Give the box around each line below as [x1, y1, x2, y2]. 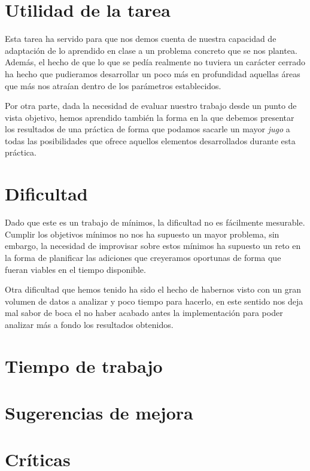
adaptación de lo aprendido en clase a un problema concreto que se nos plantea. [5, 44, 297, 56]
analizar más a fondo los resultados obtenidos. [5, 318, 174, 330]
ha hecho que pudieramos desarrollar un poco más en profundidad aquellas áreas [5, 67, 300, 80]
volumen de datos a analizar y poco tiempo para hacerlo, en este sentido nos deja [5, 294, 303, 307]
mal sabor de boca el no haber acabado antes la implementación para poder [5, 306, 283, 319]
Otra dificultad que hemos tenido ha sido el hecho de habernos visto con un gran [5, 283, 302, 296]
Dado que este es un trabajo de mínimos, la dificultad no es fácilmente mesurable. [5, 216, 305, 229]
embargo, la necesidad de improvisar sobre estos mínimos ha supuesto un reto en [5, 239, 301, 252]
